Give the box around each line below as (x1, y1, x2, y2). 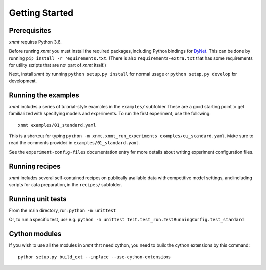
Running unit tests (9, 195, 66, 203)
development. (9, 78, 37, 84)
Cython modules (9, 230, 62, 238)
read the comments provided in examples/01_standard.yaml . (9, 140, 140, 146)
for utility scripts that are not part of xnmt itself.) (9, 62, 107, 68)
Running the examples (9, 91, 80, 99)
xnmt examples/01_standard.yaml (18, 122, 96, 128)
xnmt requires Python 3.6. (9, 39, 62, 45)
